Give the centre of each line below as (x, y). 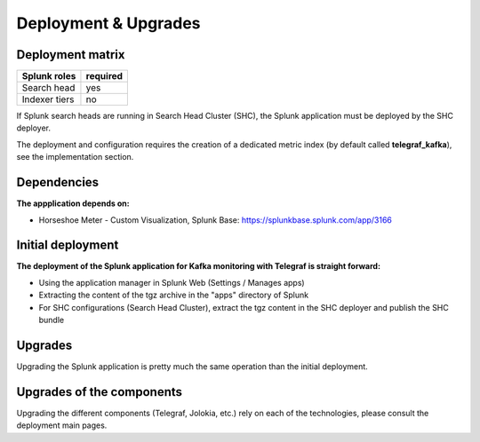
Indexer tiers (48, 99)
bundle (52, 320)
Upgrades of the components (99, 392)
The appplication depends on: (73, 203)
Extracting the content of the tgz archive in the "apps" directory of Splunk (174, 295)
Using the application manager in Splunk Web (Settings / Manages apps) (172, 282)
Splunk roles (49, 76)
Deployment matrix (71, 55)
